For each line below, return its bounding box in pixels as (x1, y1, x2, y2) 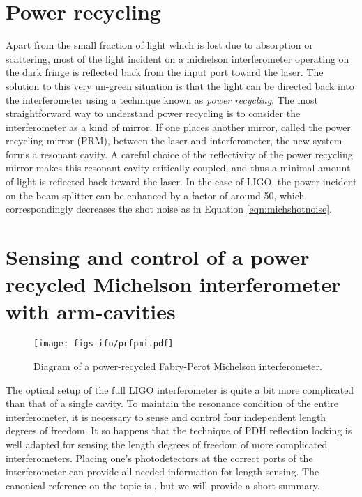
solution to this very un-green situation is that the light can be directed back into (6, 78, 354, 93)
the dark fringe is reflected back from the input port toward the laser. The (6, 65, 324, 79)
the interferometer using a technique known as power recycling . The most (6, 92, 319, 107)
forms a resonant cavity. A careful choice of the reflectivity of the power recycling (6, 146, 353, 161)
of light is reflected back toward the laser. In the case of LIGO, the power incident (6, 174, 357, 189)
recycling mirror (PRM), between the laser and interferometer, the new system (6, 133, 342, 148)
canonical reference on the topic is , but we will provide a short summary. (6, 477, 320, 492)
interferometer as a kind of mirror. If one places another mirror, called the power (6, 119, 351, 134)
